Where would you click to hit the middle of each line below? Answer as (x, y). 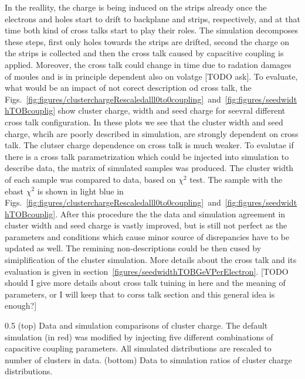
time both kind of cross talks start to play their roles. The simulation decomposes (152, 30)
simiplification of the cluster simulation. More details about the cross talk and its (151, 260)
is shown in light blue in (80, 191)
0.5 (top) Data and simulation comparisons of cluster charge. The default (136, 325)
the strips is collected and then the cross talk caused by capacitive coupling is (144, 53)
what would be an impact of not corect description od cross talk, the (128, 88)
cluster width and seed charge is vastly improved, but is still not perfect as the (146, 225)
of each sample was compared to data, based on (90, 179)
